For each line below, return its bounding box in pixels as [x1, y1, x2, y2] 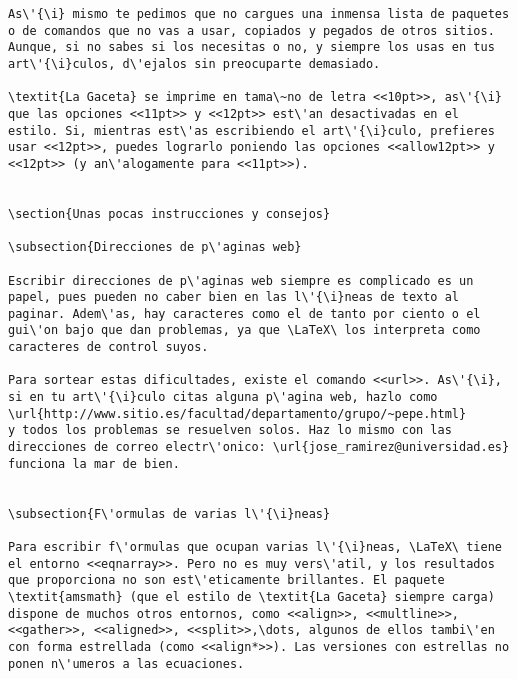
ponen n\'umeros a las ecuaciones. [8, 656, 245, 671]
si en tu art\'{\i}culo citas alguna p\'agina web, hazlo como [8, 390, 438, 405]
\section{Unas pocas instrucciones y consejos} [8, 206, 331, 221]
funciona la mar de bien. [8, 456, 180, 471]
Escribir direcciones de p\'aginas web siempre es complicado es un [8, 273, 474, 288]
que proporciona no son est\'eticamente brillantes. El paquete [8, 573, 445, 588]
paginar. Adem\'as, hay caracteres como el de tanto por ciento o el [8, 306, 481, 321]
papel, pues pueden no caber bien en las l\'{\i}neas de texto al [8, 290, 460, 305]
